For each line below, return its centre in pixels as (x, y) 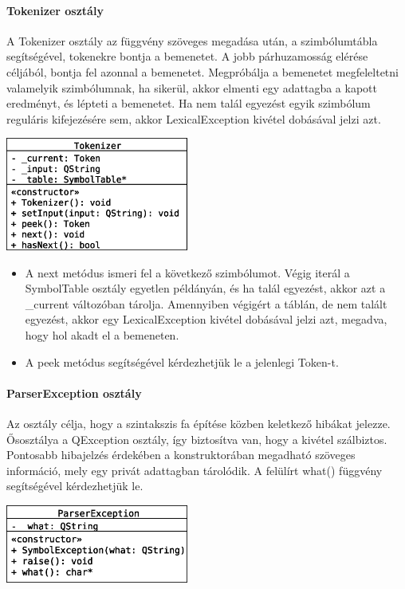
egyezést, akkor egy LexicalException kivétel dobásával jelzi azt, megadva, (206, 319)
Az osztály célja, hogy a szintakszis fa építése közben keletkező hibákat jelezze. (199, 423)
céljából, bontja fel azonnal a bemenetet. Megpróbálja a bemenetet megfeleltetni (202, 71)
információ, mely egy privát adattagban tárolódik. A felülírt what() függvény (195, 470)
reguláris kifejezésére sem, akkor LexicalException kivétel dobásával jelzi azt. (194, 118)
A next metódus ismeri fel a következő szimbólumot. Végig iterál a (187, 272)
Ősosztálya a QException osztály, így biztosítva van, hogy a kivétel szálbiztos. (197, 439)
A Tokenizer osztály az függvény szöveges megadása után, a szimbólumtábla (192, 40)
